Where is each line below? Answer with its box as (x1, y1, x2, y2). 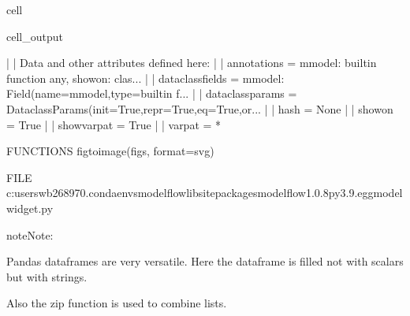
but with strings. (6, 268, 88, 284)
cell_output (6, 28, 63, 44)
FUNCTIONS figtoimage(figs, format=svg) (6, 143, 214, 159)
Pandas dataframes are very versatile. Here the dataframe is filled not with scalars (6, 253, 404, 270)
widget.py (6, 199, 54, 216)
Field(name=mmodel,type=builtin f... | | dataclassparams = (6, 85, 297, 102)
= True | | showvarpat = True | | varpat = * (6, 116, 222, 132)
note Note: (6, 226, 54, 243)
